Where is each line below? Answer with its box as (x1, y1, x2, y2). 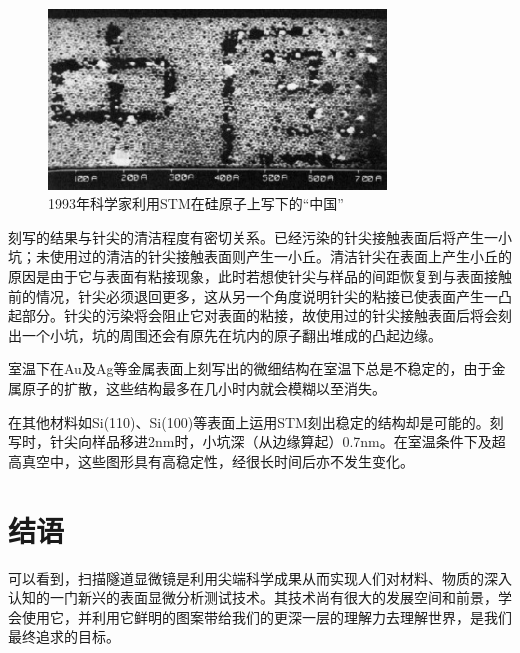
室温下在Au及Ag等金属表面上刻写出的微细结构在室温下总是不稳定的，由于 (8, 358, 492, 379)
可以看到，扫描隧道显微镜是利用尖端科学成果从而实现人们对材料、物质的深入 (8, 567, 512, 588)
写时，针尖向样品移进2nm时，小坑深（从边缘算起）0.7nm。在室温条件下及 (8, 431, 492, 452)
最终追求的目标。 (8, 626, 120, 647)
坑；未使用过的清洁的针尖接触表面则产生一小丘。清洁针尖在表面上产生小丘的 (8, 246, 512, 267)
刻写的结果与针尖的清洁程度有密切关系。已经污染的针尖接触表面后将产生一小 (8, 226, 512, 247)
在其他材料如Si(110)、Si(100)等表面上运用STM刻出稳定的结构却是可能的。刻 (8, 411, 504, 432)
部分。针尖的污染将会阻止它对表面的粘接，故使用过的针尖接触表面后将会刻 (21, 305, 512, 326)
